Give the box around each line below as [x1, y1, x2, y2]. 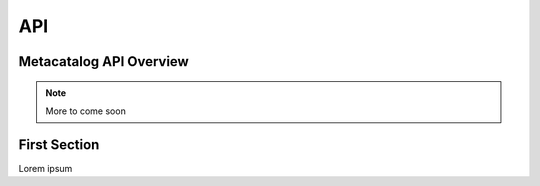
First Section [18, 136, 100, 153]
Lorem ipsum [18, 162, 73, 174]
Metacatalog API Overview [18, 53, 189, 70]
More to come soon [45, 105, 127, 117]
